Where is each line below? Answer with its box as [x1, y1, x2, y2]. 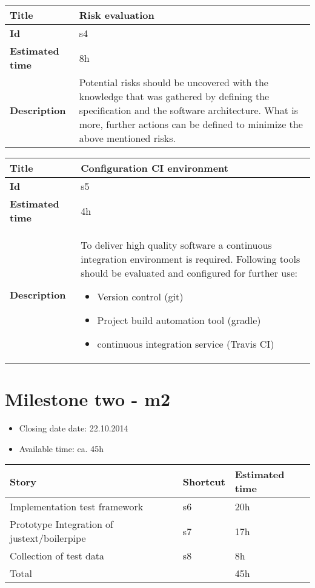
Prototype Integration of [10, 517, 114, 532]
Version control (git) [97, 289, 184, 303]
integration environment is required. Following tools [81, 252, 300, 266]
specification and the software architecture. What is [79, 103, 299, 117]
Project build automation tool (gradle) [97, 313, 261, 327]
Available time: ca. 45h [19, 442, 104, 455]
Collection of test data [10, 549, 105, 563]
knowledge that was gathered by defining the [79, 89, 270, 103]
